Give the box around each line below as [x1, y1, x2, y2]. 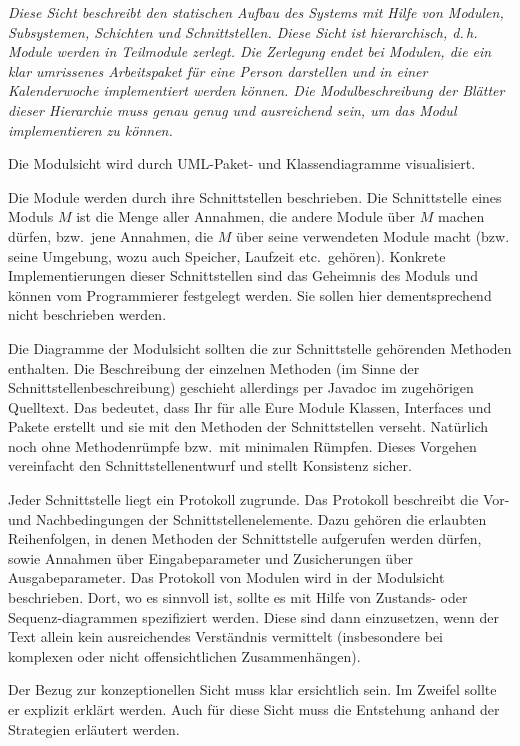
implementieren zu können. [8, 119, 173, 140]
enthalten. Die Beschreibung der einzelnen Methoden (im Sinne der [8, 357, 420, 378]
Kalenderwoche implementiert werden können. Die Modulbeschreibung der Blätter [8, 80, 505, 101]
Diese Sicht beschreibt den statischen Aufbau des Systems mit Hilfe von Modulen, [8, 2, 504, 22]
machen [437, 206, 485, 227]
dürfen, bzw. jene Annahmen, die [8, 225, 214, 246]
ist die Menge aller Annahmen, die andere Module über [76, 206, 416, 227]
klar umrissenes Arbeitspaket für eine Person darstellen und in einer [8, 60, 428, 81]
